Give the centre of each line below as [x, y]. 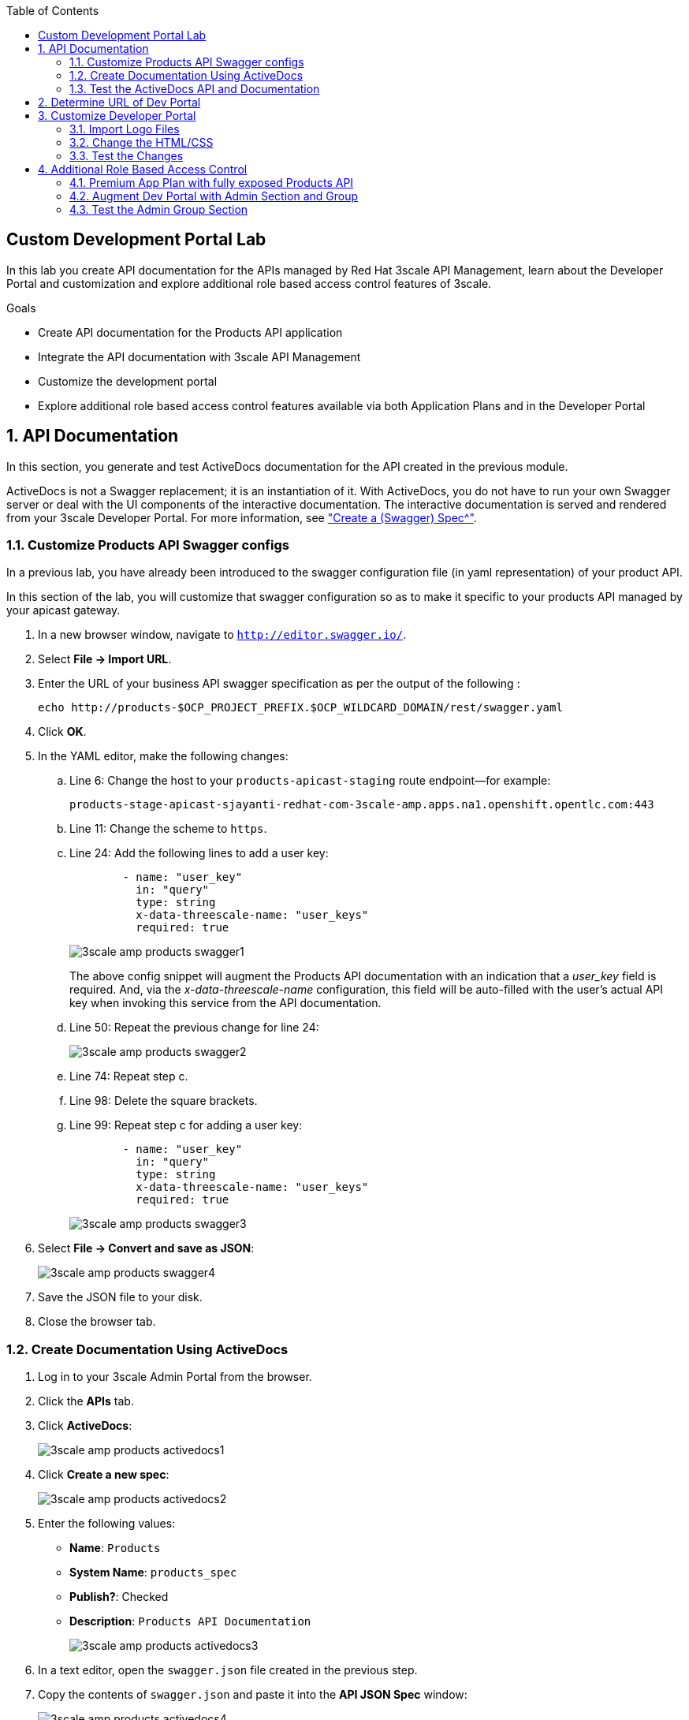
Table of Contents [53, 11]
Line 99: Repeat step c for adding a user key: [186, 1125]
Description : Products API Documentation [190, 1621]
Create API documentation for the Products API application [190, 332]
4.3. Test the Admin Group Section [159, 209]
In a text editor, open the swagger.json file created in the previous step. [228, 1670]
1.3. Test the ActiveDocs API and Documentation [195, 89]
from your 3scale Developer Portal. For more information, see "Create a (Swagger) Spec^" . [242, 517]
